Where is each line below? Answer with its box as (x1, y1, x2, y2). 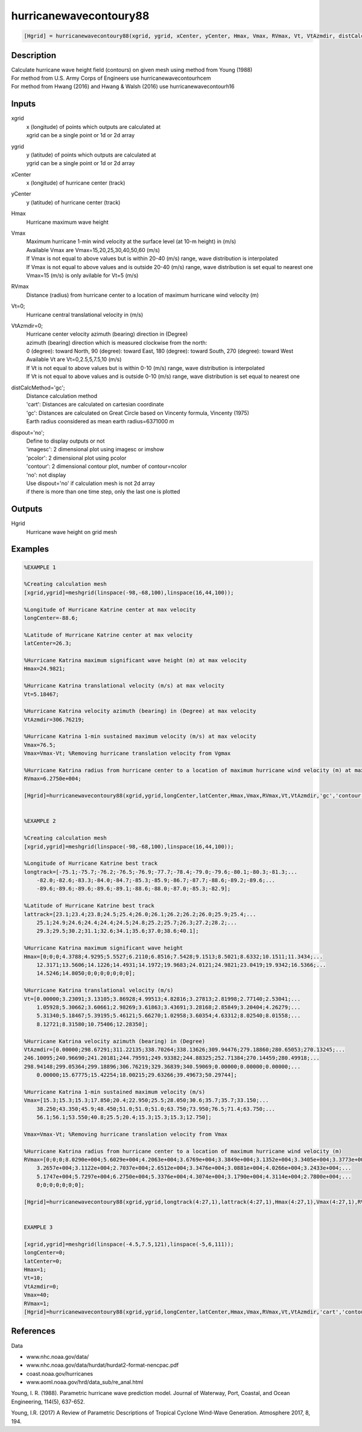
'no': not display (26, 471, 66, 478)
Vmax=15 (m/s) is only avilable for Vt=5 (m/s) (26, 272, 139, 279)
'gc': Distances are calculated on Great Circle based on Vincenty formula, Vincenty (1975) (26, 409, 250, 417)
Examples (11, 544, 49, 555)
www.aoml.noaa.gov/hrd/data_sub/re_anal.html (26, 1379, 144, 1386)
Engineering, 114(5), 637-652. (11, 1398, 86, 1405)
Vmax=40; (24, 1292, 50, 1298)
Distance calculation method (26, 392, 98, 400)
